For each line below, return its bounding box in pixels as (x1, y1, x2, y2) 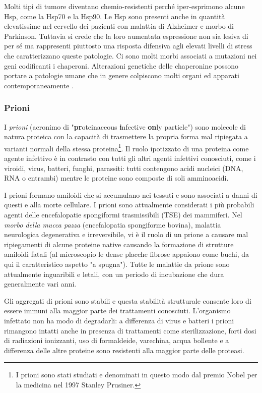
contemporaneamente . (4, 80, 74, 90)
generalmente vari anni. (4, 278, 77, 289)
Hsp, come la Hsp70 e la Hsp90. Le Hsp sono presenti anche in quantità (4, 11, 225, 21)
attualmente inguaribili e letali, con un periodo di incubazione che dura (4, 268, 224, 279)
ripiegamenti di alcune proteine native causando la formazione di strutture (4, 239, 234, 249)
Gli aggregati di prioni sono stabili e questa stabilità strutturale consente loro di (4, 295, 251, 306)
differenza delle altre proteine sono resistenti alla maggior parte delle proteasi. (4, 345, 244, 355)
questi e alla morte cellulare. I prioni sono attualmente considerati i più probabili (4, 199, 254, 210)
